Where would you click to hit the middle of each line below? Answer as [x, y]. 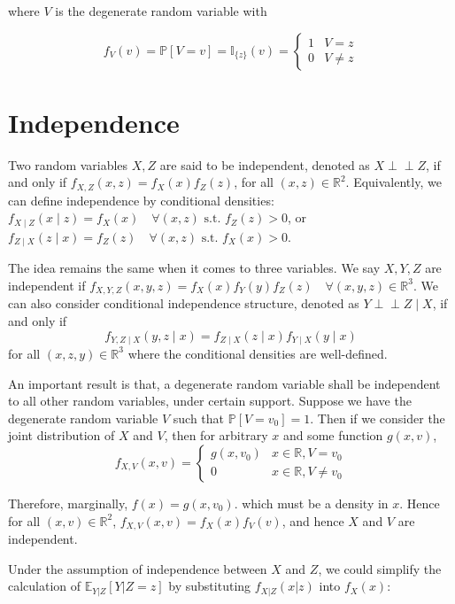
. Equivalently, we [393, 182]
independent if [47, 285]
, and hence [313, 520]
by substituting [210, 586]
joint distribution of [62, 435]
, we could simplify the [380, 568]
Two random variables [68, 164]
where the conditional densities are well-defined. [258, 353]
